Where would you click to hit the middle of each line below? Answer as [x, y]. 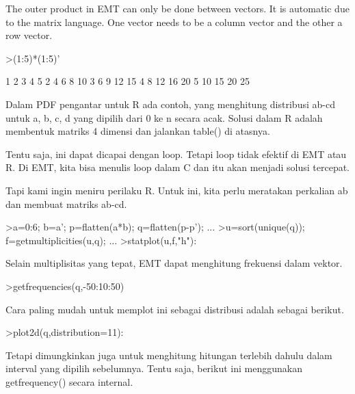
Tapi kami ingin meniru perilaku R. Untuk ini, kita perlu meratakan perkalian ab [177, 190]
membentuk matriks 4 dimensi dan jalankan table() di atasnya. [138, 131]
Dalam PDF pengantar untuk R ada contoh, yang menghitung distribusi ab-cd [170, 104]
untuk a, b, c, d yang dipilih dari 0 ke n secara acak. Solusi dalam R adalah [164, 117]
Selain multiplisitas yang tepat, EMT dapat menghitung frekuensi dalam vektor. [174, 263]
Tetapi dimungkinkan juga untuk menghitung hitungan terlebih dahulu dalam [169, 355]
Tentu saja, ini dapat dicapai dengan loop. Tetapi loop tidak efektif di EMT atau [176, 154]
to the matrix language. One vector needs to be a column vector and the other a [174, 22]
